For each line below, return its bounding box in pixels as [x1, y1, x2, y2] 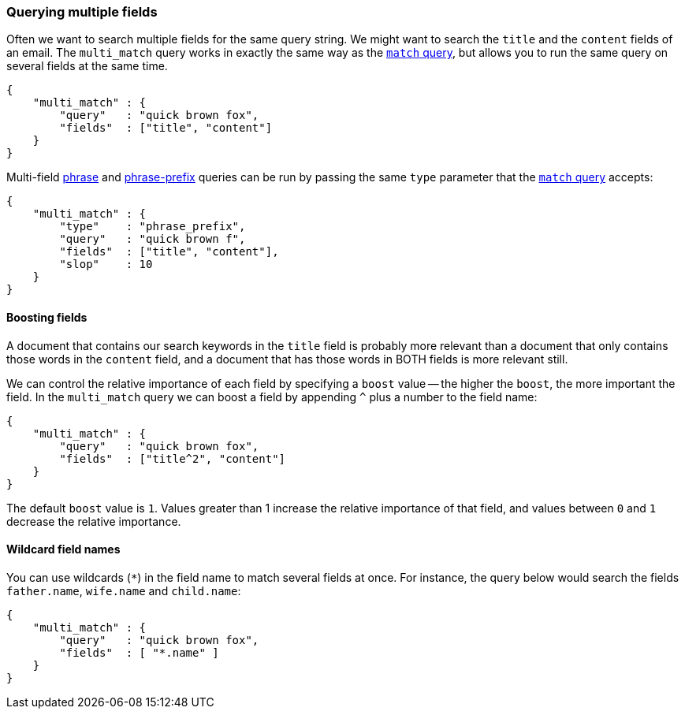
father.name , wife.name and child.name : [6, 583, 241, 598]
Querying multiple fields [6, 4, 158, 20]
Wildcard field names [6, 542, 121, 557]
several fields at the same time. [6, 59, 168, 73]
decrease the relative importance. [6, 514, 181, 528]
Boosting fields [6, 310, 87, 324]
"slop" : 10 [59, 258, 153, 271]
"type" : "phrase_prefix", [59, 220, 246, 233]
